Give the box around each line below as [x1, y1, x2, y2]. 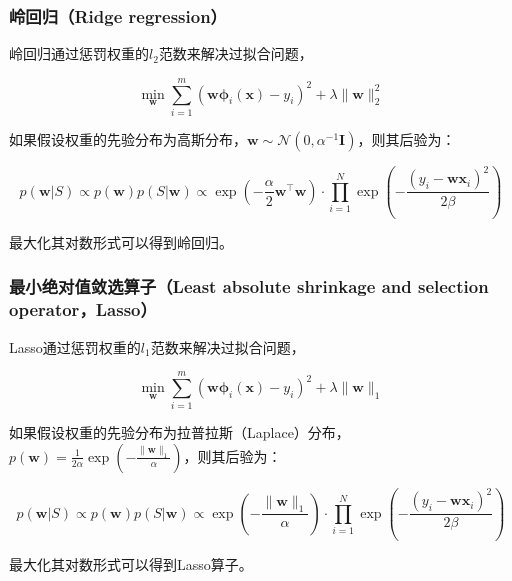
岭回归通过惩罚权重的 [9, 43, 149, 64]
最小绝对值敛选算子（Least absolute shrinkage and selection [9, 274, 489, 299]
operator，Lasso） [9, 297, 157, 322]
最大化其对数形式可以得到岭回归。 [9, 231, 233, 252]
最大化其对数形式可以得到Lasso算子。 [9, 553, 253, 574]
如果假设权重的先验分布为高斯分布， [9, 128, 247, 149]
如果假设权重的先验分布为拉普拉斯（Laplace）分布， [9, 422, 350, 443]
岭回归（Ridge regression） [9, 3, 227, 28]
